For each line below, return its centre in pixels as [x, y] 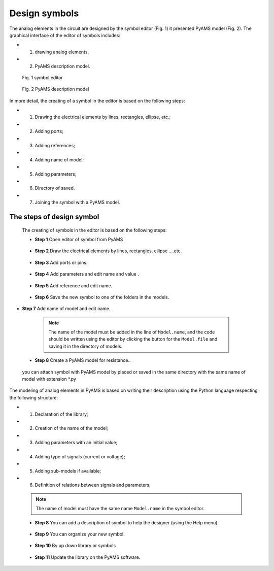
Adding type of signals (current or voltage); [80, 456]
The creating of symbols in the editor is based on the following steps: [94, 230]
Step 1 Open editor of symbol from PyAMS [79, 239]
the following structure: [34, 397]
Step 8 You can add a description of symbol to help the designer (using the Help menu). [127, 522]
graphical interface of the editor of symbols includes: [65, 35]
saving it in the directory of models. [85, 346]
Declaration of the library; [61, 414]
